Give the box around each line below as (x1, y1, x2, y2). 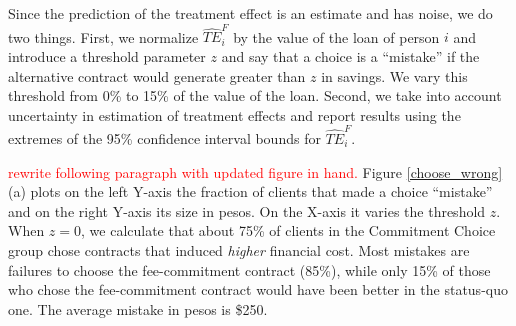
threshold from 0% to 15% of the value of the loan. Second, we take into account (8, 85, 502, 106)
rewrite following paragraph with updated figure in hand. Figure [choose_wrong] (8, 161, 503, 182)
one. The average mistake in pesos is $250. (8, 298, 268, 319)
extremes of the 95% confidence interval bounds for (8, 128, 321, 148)
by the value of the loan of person (233, 26, 440, 47)
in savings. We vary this (321, 65, 468, 86)
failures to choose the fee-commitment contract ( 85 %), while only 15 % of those (8, 259, 491, 280)
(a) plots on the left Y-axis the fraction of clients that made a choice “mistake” (8, 181, 493, 202)
